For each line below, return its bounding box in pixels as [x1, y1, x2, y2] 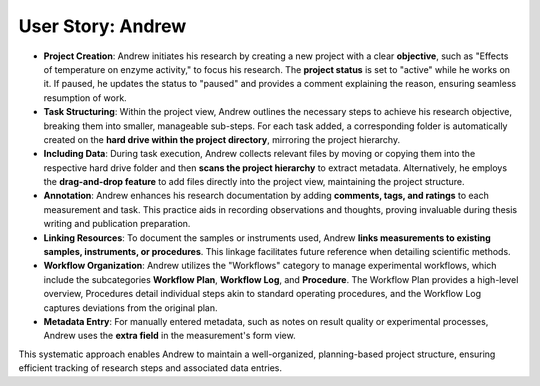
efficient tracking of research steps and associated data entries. [18, 362, 283, 374]
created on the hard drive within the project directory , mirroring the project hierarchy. [43, 133, 400, 145]
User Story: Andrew [18, 15, 187, 37]
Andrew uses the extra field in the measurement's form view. [43, 330, 296, 342]
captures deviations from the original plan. [43, 301, 219, 314]
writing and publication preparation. [43, 218, 191, 230]
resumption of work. [43, 91, 127, 104]
